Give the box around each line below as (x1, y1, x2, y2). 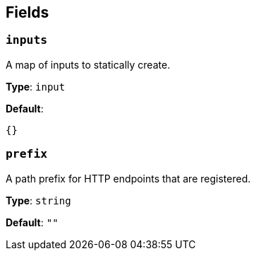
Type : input (6, 80, 66, 93)
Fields (6, 4, 49, 21)
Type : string (6, 194, 71, 206)
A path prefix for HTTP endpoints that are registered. (6, 172, 251, 185)
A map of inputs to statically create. (6, 58, 171, 71)
